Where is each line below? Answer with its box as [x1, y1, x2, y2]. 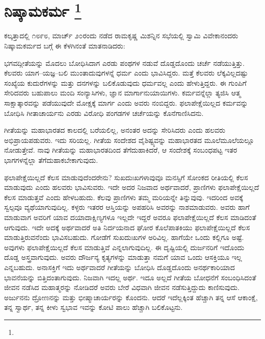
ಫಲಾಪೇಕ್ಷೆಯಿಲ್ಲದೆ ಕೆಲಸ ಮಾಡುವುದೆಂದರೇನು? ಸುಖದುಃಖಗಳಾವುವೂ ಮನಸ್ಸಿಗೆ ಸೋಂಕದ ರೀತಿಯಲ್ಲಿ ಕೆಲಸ [4, 172, 248, 182]
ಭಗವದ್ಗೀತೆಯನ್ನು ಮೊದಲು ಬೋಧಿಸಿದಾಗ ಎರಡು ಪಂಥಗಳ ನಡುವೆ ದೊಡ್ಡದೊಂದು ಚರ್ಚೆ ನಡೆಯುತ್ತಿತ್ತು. [4, 57, 245, 68]
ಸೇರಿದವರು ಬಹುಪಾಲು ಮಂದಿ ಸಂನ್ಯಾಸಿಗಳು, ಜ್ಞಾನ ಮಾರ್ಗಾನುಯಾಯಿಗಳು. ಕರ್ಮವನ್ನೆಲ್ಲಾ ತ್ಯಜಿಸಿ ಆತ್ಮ [4, 87, 241, 98]
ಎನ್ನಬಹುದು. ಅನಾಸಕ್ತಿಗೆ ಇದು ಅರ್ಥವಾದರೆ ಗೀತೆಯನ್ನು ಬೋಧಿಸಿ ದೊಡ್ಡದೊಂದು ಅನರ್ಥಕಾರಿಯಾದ [4, 261, 235, 272]
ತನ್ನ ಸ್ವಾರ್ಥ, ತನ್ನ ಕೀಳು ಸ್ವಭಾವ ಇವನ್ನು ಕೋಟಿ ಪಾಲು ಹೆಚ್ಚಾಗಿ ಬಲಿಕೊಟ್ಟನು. [4, 302, 183, 312]
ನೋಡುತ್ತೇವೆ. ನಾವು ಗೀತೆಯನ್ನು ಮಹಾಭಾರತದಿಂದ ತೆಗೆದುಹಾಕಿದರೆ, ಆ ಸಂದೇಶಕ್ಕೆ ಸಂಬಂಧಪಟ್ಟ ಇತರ [4, 144, 237, 155]
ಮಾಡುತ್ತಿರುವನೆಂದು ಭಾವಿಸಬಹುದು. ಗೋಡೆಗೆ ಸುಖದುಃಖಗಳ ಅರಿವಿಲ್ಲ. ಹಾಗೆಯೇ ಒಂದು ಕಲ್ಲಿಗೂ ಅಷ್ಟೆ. [4, 232, 244, 243]
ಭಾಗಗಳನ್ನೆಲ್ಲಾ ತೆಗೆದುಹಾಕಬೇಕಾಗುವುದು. [4, 154, 98, 165]
